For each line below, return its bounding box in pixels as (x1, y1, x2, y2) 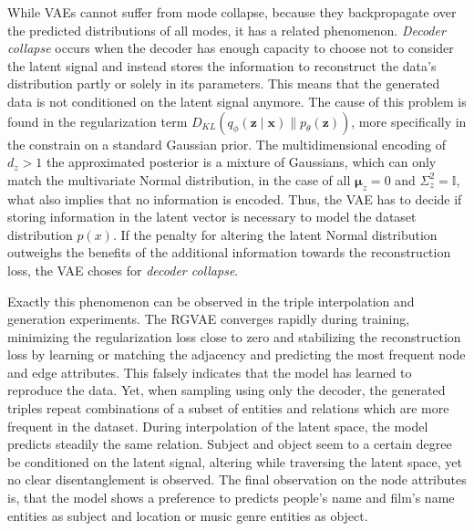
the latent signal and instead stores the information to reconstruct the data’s (7, 56, 437, 75)
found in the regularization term (7, 111, 188, 130)
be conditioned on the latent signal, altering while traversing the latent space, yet (7, 452, 462, 471)
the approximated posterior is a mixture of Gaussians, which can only (46, 152, 437, 172)
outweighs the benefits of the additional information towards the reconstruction (7, 243, 451, 262)
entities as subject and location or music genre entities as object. (7, 505, 368, 525)
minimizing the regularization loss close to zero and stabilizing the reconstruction (7, 327, 461, 346)
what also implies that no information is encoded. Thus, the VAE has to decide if (7, 189, 462, 208)
